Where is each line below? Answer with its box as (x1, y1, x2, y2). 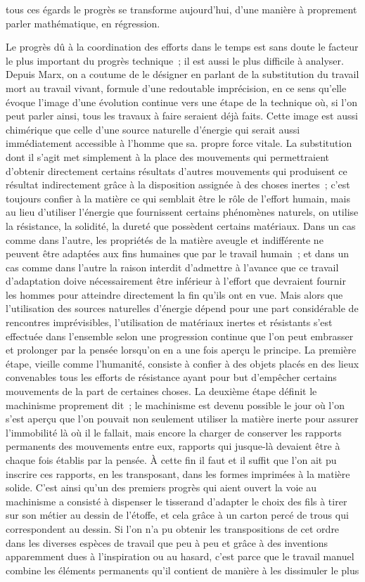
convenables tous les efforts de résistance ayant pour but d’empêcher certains (6, 370, 337, 384)
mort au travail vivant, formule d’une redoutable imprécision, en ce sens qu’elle (6, 80, 347, 95)
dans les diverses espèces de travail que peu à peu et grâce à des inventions (6, 535, 328, 550)
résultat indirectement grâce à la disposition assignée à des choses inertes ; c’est (6, 177, 350, 192)
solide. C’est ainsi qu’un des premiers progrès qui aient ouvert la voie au (6, 480, 317, 495)
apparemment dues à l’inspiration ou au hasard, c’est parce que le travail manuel (6, 549, 354, 564)
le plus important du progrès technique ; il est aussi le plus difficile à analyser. (6, 53, 344, 67)
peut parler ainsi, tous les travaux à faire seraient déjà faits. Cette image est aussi (6, 108, 358, 123)
